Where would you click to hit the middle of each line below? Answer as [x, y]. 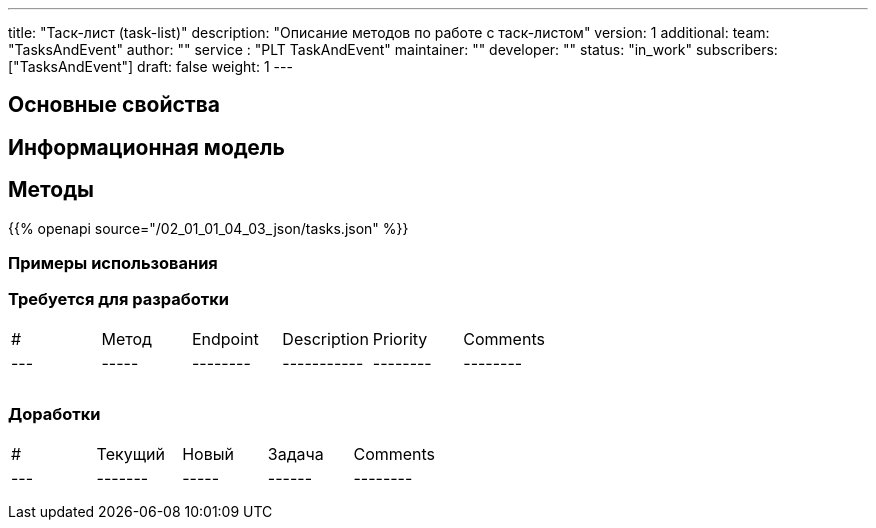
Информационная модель [146, 147]
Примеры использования [113, 263]
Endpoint [225, 338]
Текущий [130, 453]
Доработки [54, 414]
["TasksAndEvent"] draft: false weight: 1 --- [150, 66]
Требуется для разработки [118, 299]
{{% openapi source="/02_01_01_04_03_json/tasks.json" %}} [208, 228]
